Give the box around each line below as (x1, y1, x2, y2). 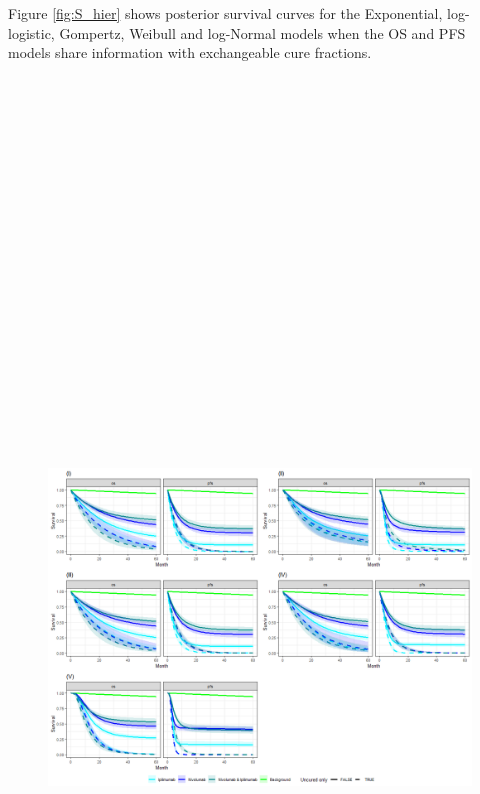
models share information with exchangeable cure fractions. (8, 42, 372, 63)
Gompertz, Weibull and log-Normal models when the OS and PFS (59, 22, 466, 43)
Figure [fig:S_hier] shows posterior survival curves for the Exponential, (8, 3, 443, 23)
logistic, (8, 22, 55, 43)
